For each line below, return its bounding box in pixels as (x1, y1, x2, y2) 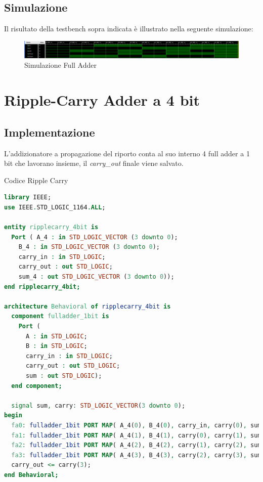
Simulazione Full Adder (24, 60, 97, 70)
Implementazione (4, 124, 95, 140)
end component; (11, 382, 62, 389)
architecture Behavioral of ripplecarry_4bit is (4, 302, 171, 310)
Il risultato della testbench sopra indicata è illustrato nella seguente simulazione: (4, 23, 253, 34)
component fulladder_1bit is (11, 313, 109, 320)
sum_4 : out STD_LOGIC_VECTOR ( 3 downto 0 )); (18, 273, 174, 281)
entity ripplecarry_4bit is (4, 224, 99, 231)
